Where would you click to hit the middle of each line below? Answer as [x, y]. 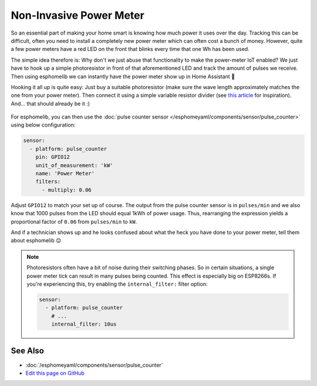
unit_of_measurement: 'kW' [75, 165]
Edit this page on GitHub [55, 373]
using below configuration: [43, 125]
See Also [27, 351]
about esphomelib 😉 [36, 241]
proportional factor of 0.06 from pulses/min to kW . [74, 221]
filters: [48, 182]
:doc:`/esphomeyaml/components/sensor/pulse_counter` [95, 365]
